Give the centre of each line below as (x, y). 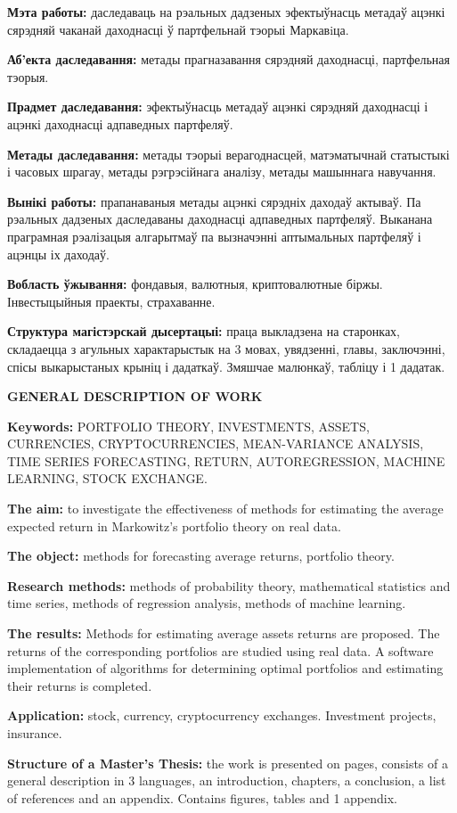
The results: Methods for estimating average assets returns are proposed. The (224, 633)
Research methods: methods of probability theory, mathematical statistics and (229, 585)
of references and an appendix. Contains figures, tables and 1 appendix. (202, 797)
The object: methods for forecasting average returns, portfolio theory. (201, 556)
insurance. (35, 733)
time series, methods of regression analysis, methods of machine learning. (207, 603)
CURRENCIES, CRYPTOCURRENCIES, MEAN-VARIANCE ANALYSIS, (216, 443)
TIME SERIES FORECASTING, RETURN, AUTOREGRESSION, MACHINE (226, 460)
